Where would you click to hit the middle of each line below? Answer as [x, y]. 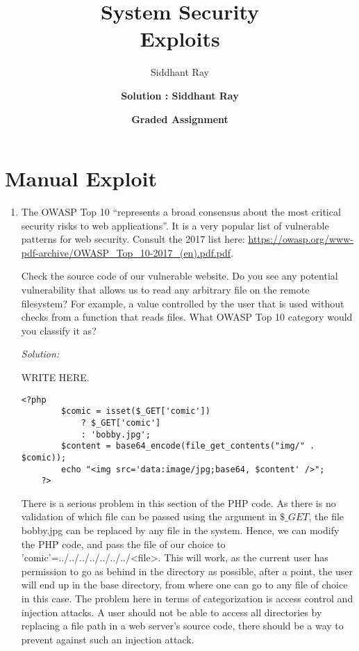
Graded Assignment [180, 119]
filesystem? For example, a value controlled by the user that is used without [183, 303]
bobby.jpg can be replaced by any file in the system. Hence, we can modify [180, 530]
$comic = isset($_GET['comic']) [136, 411]
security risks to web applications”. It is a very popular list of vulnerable [175, 225]
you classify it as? [59, 330]
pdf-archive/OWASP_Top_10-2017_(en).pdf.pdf [126, 252]
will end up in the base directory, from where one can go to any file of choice [184, 585]
